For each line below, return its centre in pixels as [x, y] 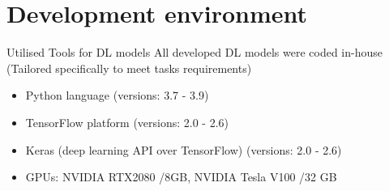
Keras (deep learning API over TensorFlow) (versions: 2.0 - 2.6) [184, 149]
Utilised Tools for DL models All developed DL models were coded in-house [195, 52]
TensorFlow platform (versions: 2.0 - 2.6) [127, 122]
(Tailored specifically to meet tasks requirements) [129, 68]
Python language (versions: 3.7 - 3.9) [117, 95]
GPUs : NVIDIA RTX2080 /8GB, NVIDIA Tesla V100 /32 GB [181, 177]
